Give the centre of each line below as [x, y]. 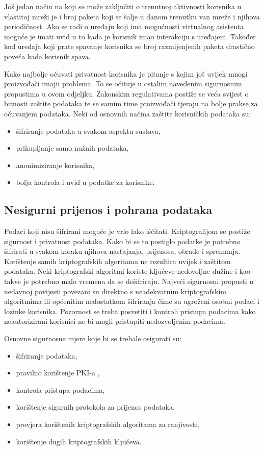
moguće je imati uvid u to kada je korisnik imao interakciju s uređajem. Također [130, 36]
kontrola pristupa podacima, [60, 389]
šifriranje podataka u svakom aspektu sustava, [88, 131]
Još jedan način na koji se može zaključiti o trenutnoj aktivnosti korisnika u [123, 6]
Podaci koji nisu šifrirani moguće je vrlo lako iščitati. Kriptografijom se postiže [127, 231]
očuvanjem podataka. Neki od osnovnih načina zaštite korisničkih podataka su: [128, 113]
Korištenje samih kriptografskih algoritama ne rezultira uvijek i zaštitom [117, 261]
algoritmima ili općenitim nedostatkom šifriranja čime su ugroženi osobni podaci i [132, 301]
